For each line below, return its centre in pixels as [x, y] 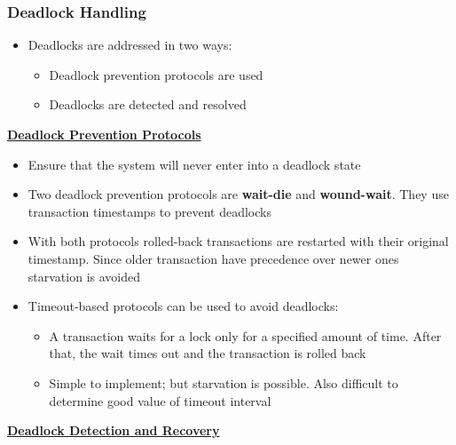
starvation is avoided [84, 276]
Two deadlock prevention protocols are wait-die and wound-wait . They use [238, 194]
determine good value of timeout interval [160, 400]
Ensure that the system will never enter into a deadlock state [194, 164]
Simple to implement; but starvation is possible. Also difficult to [224, 382]
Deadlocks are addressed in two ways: [130, 45]
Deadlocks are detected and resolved [148, 104]
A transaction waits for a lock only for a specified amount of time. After [245, 335]
